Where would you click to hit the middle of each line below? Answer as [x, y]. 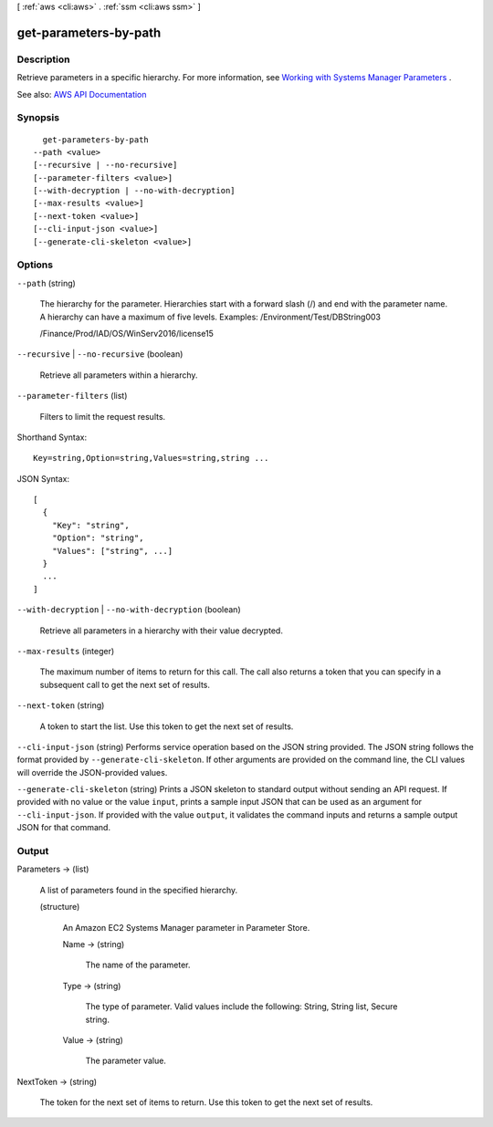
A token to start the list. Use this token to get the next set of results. [167, 726]
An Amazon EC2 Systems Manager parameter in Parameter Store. [186, 927]
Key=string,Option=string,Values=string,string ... [151, 458]
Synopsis [38, 118]
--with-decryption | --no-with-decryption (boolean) [129, 610]
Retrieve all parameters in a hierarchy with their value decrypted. [161, 631]
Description [43, 59]
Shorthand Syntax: [52, 437]
